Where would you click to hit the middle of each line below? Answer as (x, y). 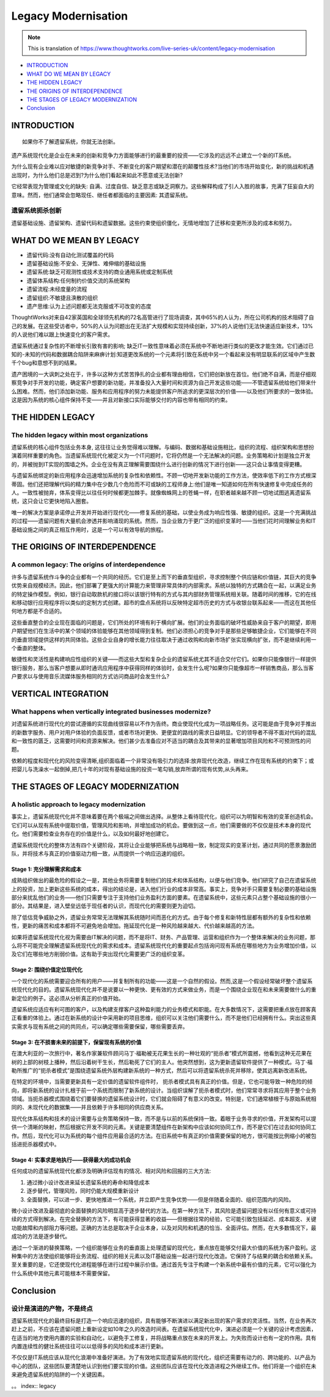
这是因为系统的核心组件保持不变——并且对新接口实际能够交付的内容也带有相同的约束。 (121, 400)
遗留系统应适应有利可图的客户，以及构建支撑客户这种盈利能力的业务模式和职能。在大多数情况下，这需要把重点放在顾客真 (164, 1009)
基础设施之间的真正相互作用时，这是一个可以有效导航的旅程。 (89, 529)
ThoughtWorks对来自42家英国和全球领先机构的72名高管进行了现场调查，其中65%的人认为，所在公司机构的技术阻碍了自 (163, 317)
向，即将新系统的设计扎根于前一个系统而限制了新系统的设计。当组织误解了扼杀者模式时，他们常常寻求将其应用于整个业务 (164, 1090)
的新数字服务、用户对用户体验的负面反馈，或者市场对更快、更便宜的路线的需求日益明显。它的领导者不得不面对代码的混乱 (164, 732)
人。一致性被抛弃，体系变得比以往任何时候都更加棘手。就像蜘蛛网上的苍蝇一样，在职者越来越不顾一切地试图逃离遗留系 (161, 493)
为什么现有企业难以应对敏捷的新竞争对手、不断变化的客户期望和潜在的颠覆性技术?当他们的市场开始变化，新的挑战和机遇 (163, 167)
